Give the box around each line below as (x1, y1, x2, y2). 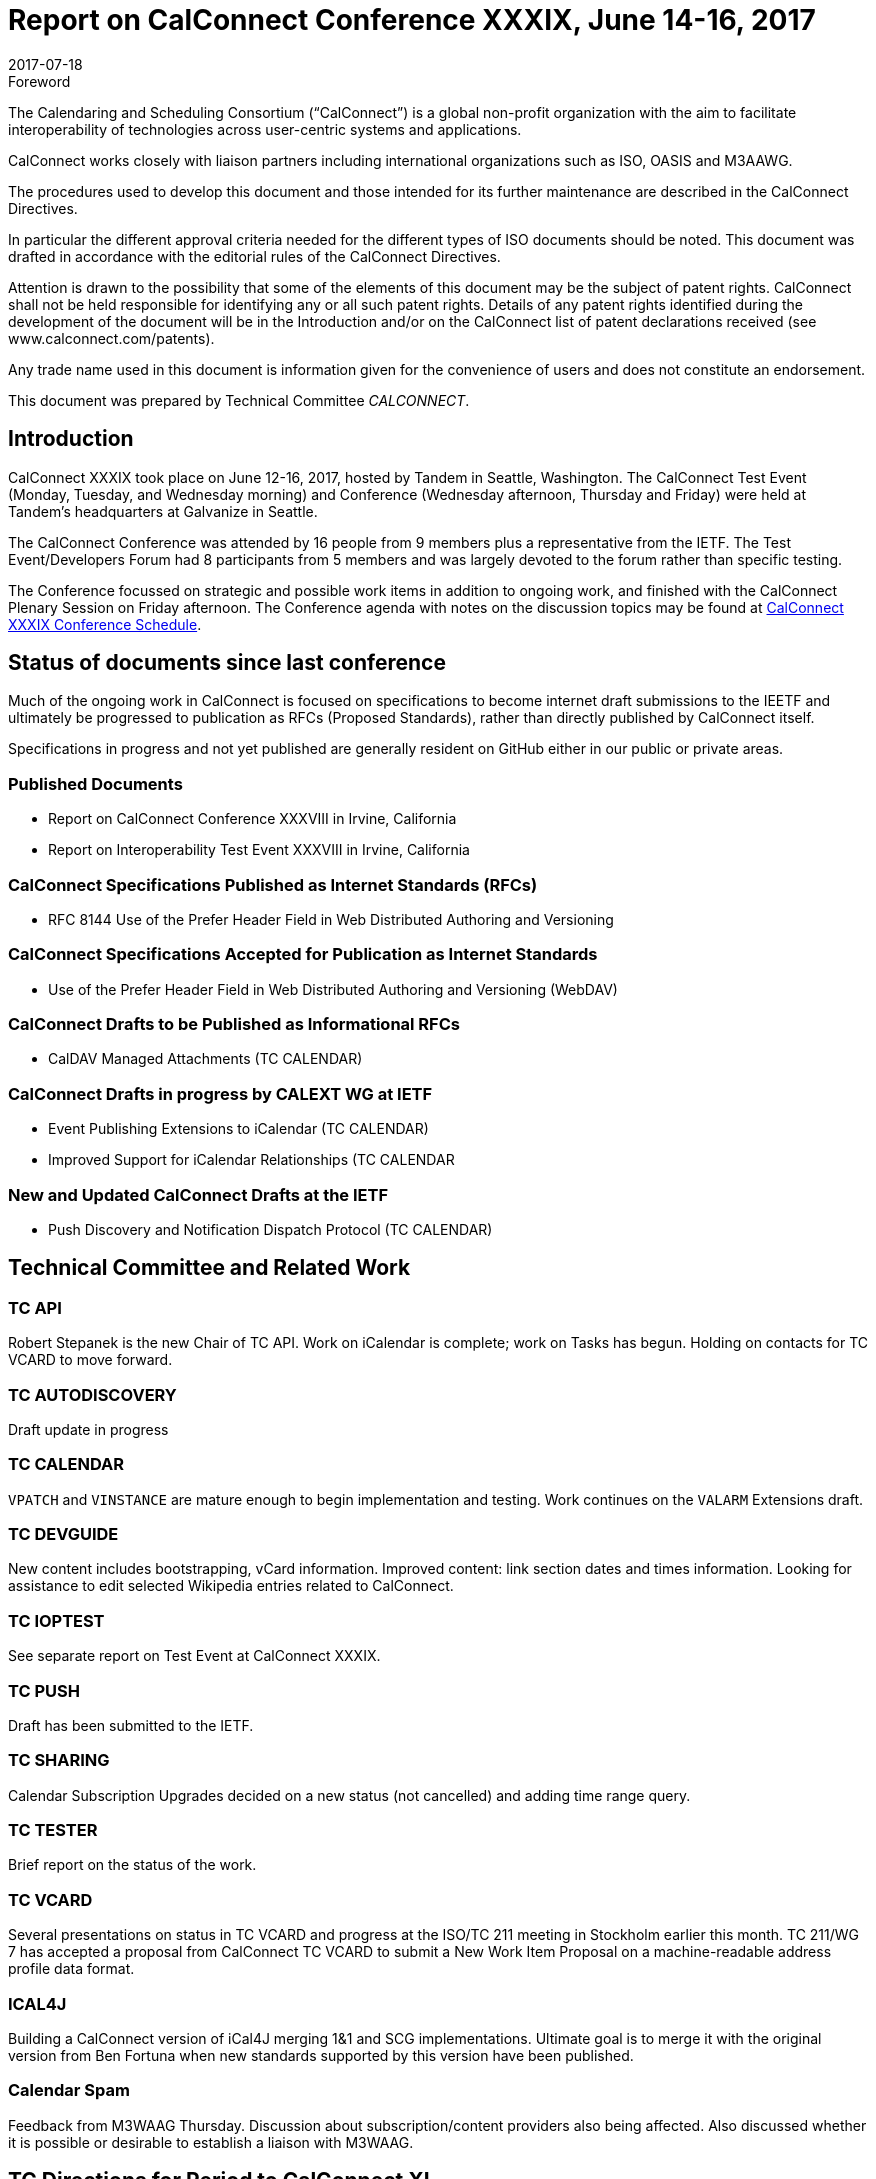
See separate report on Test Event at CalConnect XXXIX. (8, 1647, 381, 1665)
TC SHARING (8, 1750, 110, 1771)
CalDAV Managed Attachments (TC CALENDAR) (48, 1050, 363, 1068)
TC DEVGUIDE (8, 1524, 119, 1545)
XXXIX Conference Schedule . (8, 615, 202, 633)
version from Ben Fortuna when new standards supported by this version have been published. (8, 2046, 634, 2064)
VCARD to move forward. (8, 1351, 173, 1369)
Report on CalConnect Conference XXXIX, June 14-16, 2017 (8, 3, 816, 37)
